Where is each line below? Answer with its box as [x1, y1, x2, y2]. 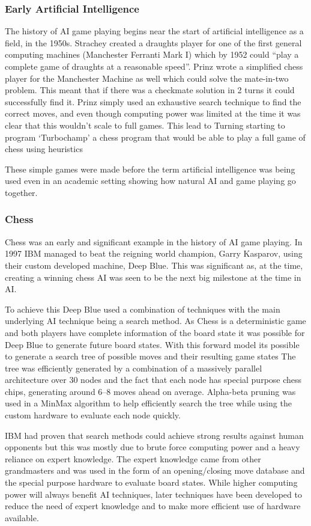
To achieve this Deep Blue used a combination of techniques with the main [5, 302, 280, 315]
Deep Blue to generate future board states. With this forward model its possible [5, 338, 300, 350]
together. [5, 186, 38, 198]
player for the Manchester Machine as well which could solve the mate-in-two [5, 72, 289, 84]
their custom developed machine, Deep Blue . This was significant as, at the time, [5, 258, 303, 271]
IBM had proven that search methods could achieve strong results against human [5, 429, 304, 441]
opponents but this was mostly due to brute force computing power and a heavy [5, 441, 300, 453]
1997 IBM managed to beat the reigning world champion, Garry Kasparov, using [5, 247, 303, 260]
